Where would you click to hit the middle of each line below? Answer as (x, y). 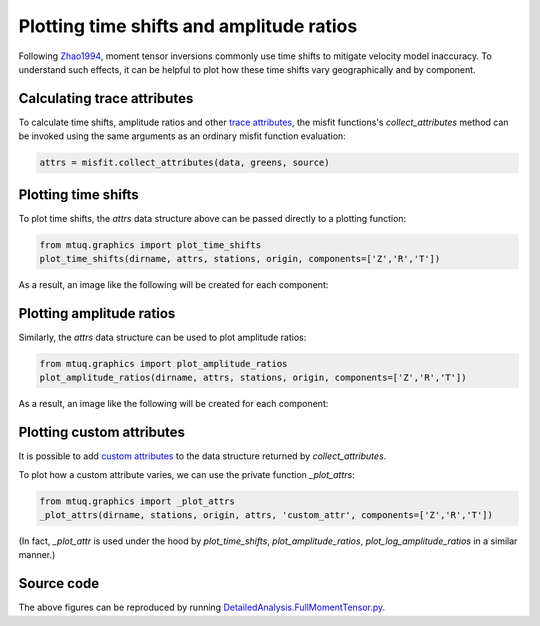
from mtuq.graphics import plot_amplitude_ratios (163, 363)
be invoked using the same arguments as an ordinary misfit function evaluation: (182, 136)
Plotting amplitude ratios (97, 313)
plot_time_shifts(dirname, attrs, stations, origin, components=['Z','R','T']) (240, 259)
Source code (59, 583)
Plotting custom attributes (101, 432)
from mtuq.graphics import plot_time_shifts (150, 244)
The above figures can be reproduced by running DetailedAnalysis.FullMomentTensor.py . (202, 607)
